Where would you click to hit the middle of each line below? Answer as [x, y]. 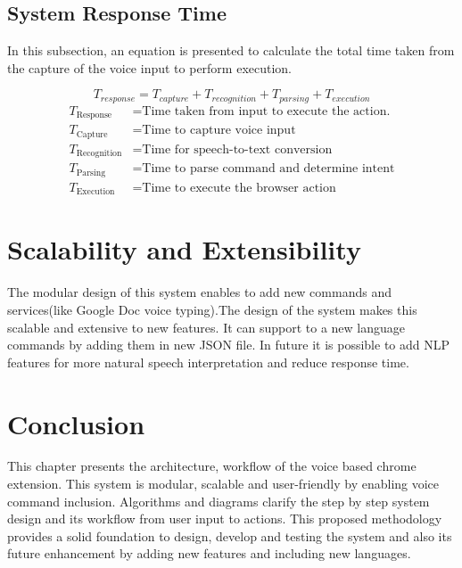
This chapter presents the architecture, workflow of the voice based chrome [212, 466]
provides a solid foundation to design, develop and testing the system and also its [230, 535]
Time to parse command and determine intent [268, 169]
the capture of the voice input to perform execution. [150, 67]
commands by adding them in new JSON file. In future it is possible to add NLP [229, 345]
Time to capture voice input [219, 131]
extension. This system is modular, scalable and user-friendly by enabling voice [223, 484]
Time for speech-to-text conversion [237, 149]
